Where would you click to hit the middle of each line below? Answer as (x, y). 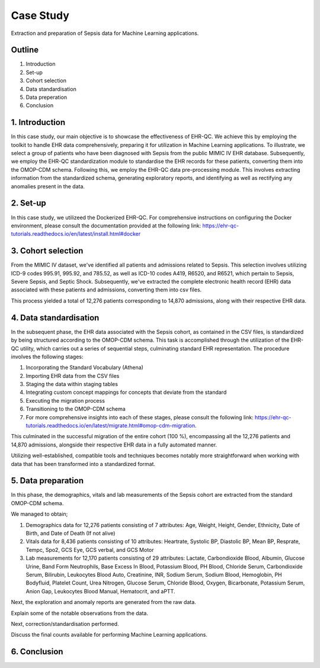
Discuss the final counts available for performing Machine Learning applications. (109, 635)
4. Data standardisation (55, 318)
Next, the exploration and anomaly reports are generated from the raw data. (104, 602)
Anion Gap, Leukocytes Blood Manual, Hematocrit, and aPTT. (100, 591)
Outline (25, 50)
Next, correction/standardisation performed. (65, 624)
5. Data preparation (47, 481)
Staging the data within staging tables (72, 384)
